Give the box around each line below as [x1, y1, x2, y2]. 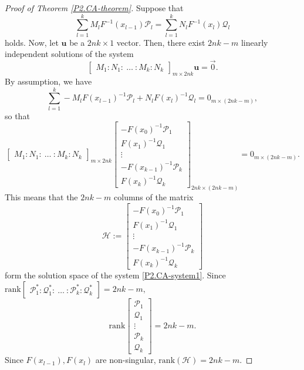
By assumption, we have [5, 75, 92, 87]
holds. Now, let [5, 36, 59, 48]
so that [5, 109, 30, 122]
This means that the [5, 191, 78, 203]
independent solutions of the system [5, 48, 134, 60]
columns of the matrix [114, 191, 194, 203]
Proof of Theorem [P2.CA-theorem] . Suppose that [5, 2, 184, 14]
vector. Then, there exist [116, 36, 205, 48]
